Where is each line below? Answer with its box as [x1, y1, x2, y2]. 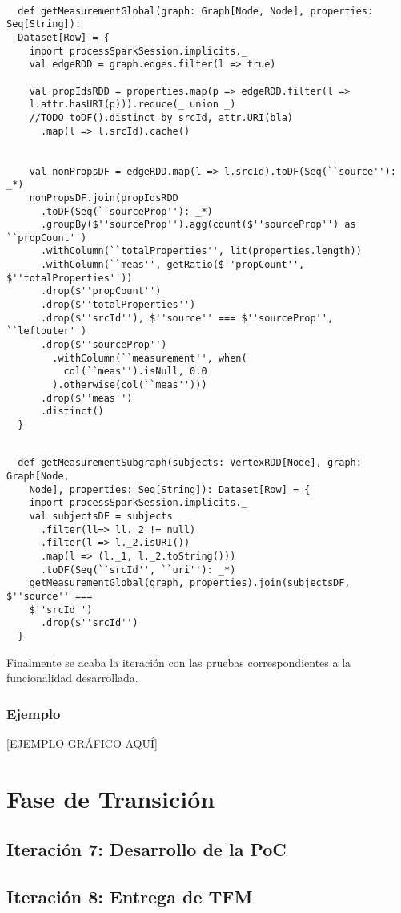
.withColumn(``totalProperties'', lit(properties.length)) [40, 245, 362, 257]
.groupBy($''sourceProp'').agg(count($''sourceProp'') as [40, 219, 356, 231]
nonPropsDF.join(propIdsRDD [29, 192, 178, 204]
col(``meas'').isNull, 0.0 [63, 366, 207, 378]
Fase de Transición [6, 782, 215, 814]
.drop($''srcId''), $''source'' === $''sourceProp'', [40, 312, 334, 324]
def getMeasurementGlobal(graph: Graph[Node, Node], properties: [18, 5, 374, 17]
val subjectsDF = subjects [29, 510, 173, 522]
